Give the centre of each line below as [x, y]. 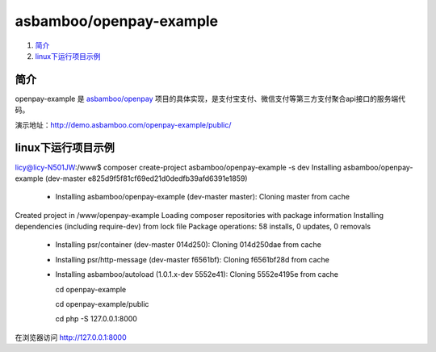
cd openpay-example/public [102, 304]
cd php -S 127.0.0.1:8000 [96, 319]
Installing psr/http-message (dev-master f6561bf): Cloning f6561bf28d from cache [193, 259]
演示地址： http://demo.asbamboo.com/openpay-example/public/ [123, 124]
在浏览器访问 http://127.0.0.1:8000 [71, 337]
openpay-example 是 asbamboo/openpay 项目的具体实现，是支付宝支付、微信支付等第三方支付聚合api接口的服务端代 [210, 98]
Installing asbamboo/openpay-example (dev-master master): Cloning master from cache [203, 197]
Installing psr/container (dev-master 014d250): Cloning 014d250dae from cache [189, 245]
